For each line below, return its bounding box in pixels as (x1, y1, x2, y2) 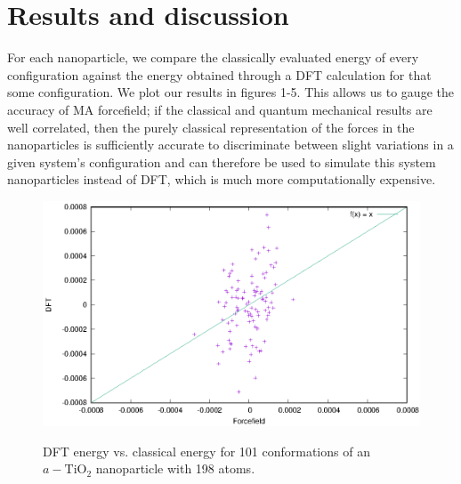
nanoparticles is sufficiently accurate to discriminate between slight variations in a (7, 135, 454, 154)
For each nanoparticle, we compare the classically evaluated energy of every (7, 48, 419, 67)
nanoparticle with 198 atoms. (95, 459, 255, 478)
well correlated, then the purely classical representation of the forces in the (7, 117, 415, 136)
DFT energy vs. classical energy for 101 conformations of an (43, 441, 370, 460)
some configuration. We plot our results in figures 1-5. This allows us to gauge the (7, 83, 454, 101)
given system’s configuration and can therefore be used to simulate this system (7, 152, 436, 171)
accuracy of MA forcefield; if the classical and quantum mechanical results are (7, 100, 433, 118)
